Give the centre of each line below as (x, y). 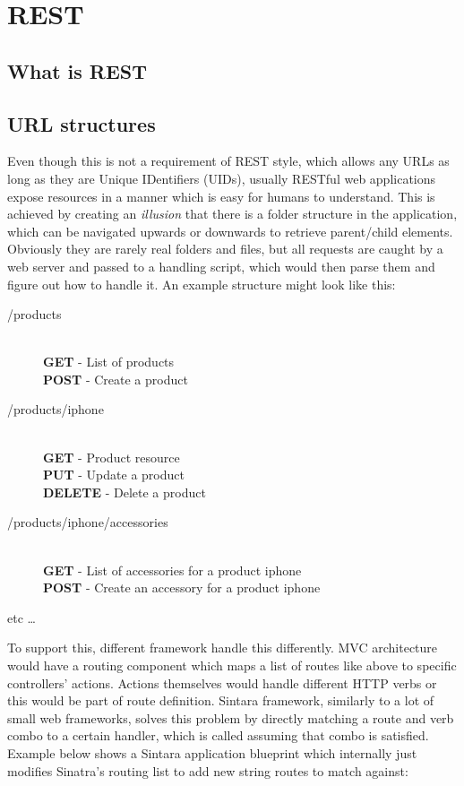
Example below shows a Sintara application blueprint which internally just (212, 752)
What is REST (77, 70)
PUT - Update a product (114, 475)
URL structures (82, 123)
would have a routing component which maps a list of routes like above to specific (232, 665)
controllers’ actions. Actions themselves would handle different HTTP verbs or (222, 682)
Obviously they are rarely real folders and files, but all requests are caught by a (225, 249)
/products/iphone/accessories (88, 522)
